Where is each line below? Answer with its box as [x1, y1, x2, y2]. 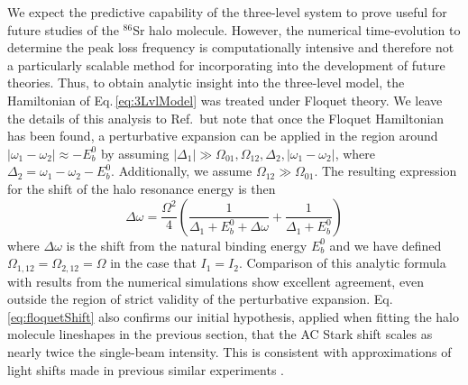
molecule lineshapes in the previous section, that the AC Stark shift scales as [7, 325, 433, 344]
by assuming [100, 143, 170, 162]
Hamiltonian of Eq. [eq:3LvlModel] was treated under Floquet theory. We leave [7, 90, 443, 109]
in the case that [110, 253, 197, 272]
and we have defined [329, 235, 442, 254]
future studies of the [7, 20, 119, 39]
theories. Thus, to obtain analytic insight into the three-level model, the [7, 73, 405, 92]
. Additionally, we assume [111, 161, 252, 180]
